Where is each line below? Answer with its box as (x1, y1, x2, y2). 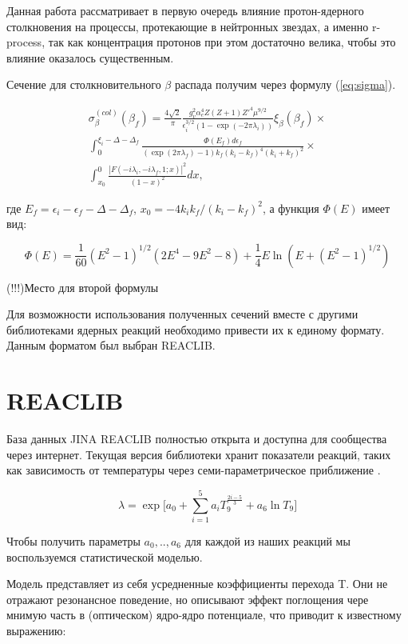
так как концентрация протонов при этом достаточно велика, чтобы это (48, 34, 396, 50)
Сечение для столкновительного (6, 76, 161, 93)
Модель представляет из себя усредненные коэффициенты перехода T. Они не (6, 575, 388, 592)
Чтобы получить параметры (6, 532, 141, 549)
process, (6, 34, 46, 50)
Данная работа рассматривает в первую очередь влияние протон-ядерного (6, 2, 364, 18)
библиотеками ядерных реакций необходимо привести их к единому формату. (6, 321, 385, 338)
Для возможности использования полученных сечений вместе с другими (6, 306, 358, 322)
